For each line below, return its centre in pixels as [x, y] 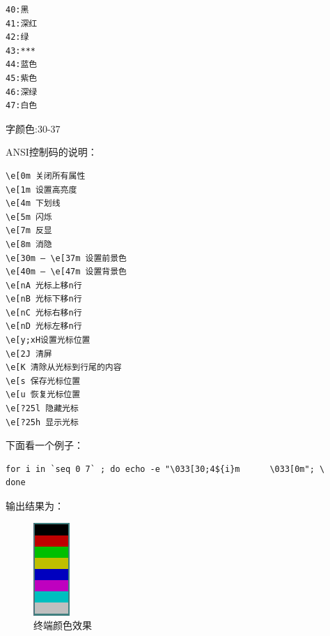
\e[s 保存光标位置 [43, 381]
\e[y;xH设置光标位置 [48, 340]
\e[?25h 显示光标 [42, 422]
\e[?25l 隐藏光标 [42, 409]
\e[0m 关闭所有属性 [46, 176]
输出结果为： [35, 505]
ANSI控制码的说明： [52, 152]
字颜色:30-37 [33, 128]
